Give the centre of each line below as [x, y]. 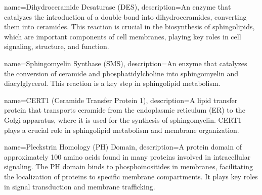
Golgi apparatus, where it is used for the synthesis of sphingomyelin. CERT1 [123, 119]
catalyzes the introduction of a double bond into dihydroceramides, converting [125, 16]
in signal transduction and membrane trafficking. [80, 186]
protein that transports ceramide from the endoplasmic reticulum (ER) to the [125, 110]
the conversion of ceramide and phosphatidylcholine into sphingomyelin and [121, 73]
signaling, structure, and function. [57, 46]
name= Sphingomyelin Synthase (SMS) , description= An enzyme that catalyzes [126, 63]
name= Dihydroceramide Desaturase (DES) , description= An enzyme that [118, 7]
